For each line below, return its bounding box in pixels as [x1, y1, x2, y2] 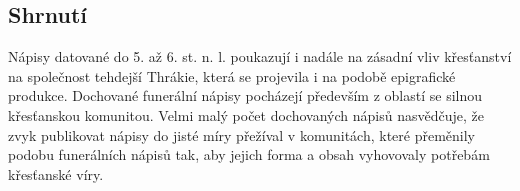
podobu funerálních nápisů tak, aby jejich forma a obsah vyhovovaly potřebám [8, 144, 490, 165]
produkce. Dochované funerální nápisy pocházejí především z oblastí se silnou [8, 85, 482, 106]
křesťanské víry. [8, 163, 104, 184]
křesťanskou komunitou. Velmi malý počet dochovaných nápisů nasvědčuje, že [8, 104, 484, 125]
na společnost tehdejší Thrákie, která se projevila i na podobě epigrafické [8, 65, 456, 86]
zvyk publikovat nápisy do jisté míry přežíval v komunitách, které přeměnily [8, 124, 475, 145]
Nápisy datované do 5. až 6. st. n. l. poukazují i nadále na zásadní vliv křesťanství [8, 46, 512, 67]
